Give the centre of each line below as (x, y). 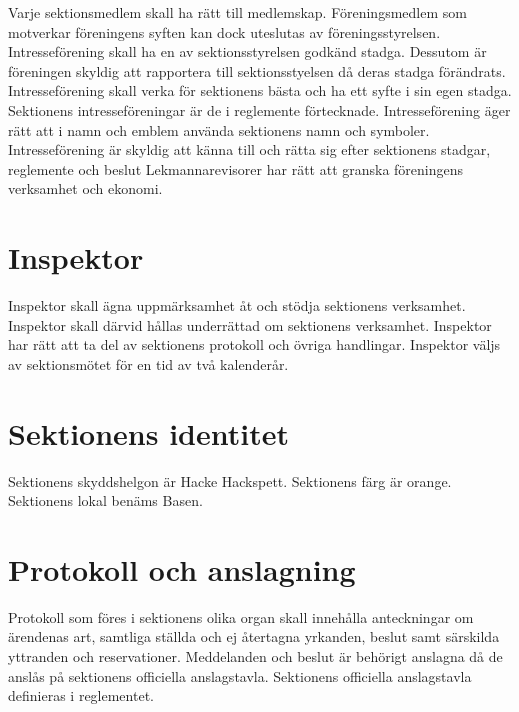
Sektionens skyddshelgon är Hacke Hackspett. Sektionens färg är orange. (230, 480)
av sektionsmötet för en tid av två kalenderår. (148, 363)
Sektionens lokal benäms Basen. (105, 500)
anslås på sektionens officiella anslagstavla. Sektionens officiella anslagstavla (240, 675)
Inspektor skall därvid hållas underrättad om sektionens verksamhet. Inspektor (250, 324)
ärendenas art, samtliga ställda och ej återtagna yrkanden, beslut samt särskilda (254, 636)
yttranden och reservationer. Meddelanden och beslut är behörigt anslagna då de (255, 656)
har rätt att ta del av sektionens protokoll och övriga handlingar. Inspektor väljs (254, 344)
